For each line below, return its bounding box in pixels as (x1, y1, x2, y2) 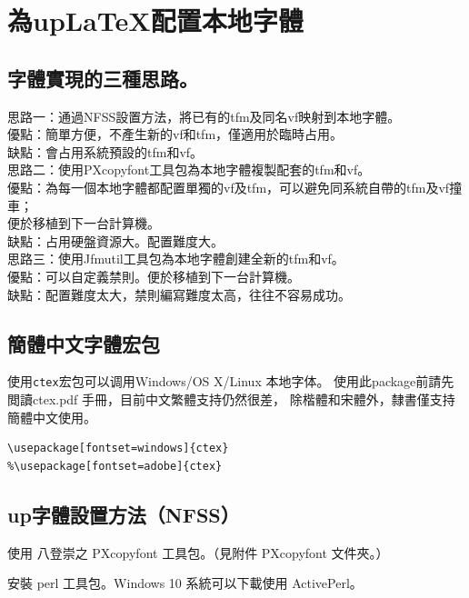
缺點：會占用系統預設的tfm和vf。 (7, 142, 204, 161)
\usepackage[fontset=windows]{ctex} (7, 442, 229, 455)
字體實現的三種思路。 (7, 64, 198, 92)
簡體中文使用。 (7, 407, 96, 426)
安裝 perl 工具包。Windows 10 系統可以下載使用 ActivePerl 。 (7, 573, 363, 593)
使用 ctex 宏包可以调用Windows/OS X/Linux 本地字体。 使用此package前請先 (7, 372, 454, 391)
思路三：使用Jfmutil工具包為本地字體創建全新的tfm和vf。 (7, 249, 344, 268)
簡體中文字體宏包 (7, 329, 160, 357)
